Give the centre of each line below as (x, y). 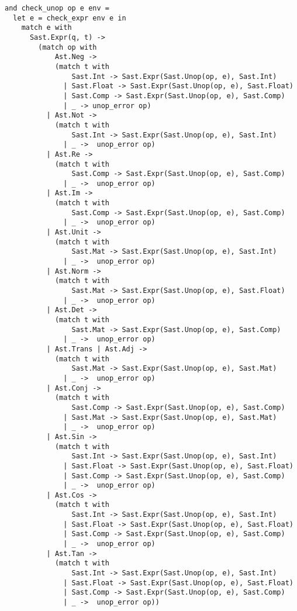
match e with (46, 28)
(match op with (68, 47)
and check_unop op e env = (57, 8)
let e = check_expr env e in (70, 18)
